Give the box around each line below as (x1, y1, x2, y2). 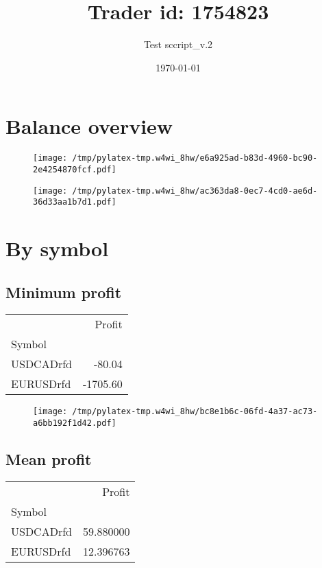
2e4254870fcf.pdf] (33, 164, 116, 174)
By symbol (5, 234, 109, 262)
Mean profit (5, 448, 92, 470)
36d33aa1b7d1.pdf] (33, 197, 116, 207)
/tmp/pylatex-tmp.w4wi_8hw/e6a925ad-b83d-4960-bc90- (72, 153, 318, 163)
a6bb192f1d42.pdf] (33, 418, 116, 429)
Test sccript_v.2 (143, 37, 213, 52)
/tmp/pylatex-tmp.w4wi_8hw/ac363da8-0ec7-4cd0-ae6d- (72, 185, 318, 196)
